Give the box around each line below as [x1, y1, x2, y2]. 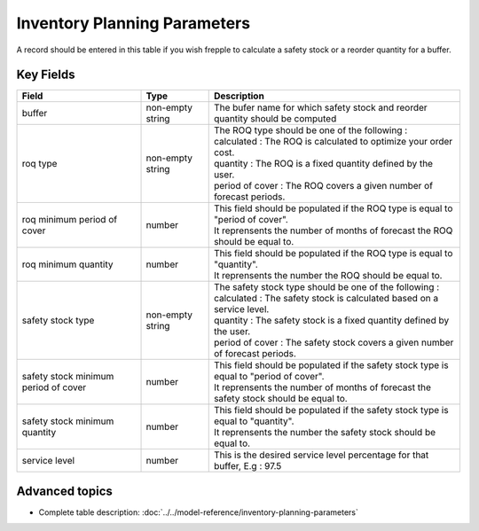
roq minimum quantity [21, 258, 114, 270]
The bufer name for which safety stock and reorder [213, 102, 428, 114]
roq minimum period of [21, 214, 118, 226]
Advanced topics [16, 483, 113, 498]
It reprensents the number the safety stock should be [213, 426, 436, 439]
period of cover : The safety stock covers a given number [213, 337, 454, 349]
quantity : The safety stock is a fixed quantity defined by [213, 315, 450, 327]
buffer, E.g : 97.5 [213, 460, 282, 472]
